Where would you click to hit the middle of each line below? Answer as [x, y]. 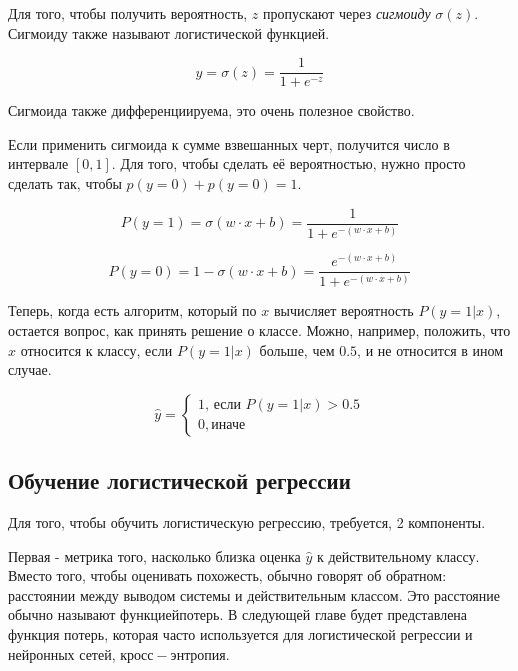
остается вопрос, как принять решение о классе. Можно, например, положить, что [259, 330]
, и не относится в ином [430, 349]
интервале [38, 163]
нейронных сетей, [62, 653]
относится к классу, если [96, 349]
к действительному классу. [398, 555]
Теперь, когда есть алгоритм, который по [132, 310]
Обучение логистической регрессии [179, 480]
